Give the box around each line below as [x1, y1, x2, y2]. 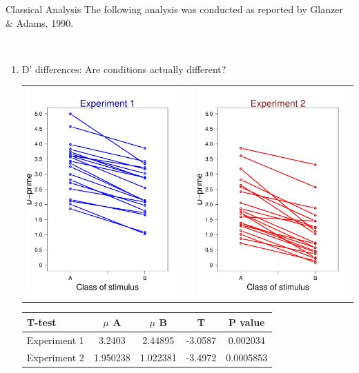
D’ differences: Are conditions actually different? [21, 61, 226, 76]
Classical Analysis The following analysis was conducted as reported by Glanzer [6, 2, 343, 16]
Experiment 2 [26, 350, 84, 364]
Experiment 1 [26, 332, 84, 347]
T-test [26, 314, 57, 329]
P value [228, 314, 265, 329]
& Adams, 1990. [6, 15, 74, 30]
